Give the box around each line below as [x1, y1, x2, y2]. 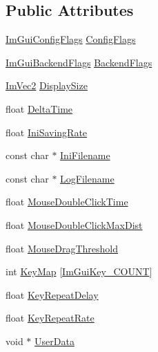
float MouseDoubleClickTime [6, 194, 128, 209]
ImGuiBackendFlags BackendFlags [6, 55, 152, 69]
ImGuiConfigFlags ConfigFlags [6, 32, 136, 46]
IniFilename [60, 148, 110, 163]
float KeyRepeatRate [6, 311, 95, 325]
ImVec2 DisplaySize [6, 78, 88, 93]
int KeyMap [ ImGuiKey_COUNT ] [6, 264, 152, 279]
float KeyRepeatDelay [6, 287, 99, 302]
